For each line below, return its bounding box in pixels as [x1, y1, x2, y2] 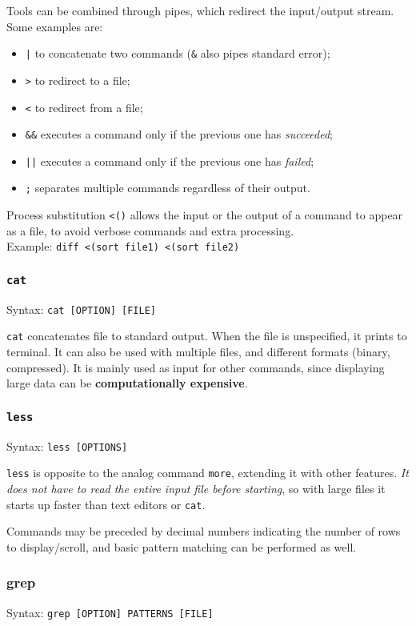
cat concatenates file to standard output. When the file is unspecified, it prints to [6, 327, 407, 344]
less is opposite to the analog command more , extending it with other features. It [6, 464, 409, 481]
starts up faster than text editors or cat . [6, 496, 206, 512]
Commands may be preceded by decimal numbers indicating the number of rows [6, 523, 401, 540]
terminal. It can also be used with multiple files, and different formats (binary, [6, 343, 390, 360]
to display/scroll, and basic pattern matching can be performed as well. [6, 538, 357, 555]
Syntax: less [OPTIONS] [6, 437, 128, 454]
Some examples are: [6, 18, 103, 34]
